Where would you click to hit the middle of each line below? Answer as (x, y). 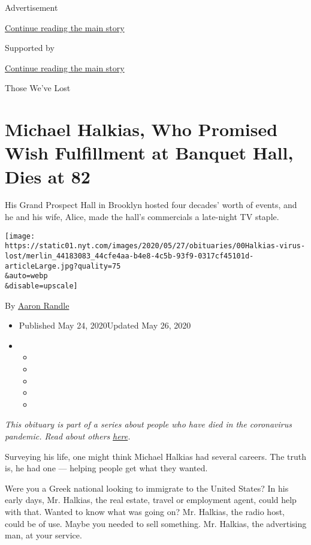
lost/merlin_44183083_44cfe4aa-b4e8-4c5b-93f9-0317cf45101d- (129, 256)
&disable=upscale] (41, 286)
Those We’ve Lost (38, 88)
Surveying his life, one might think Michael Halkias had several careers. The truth (155, 456)
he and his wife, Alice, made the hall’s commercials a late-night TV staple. (142, 217)
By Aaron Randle (37, 305)
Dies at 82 (48, 176)
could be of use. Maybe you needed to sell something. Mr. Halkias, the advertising (156, 523)
